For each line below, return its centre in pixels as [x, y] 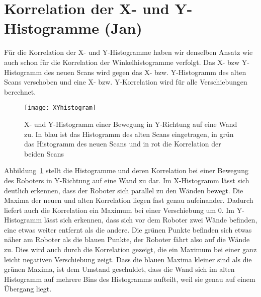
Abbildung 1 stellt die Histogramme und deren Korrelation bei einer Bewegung [126, 170]
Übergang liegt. [28, 289]
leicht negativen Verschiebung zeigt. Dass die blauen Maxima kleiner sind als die [128, 259]
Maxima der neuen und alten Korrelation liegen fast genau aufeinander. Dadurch [129, 200]
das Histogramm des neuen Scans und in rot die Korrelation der [123, 144]
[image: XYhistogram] [60, 108]
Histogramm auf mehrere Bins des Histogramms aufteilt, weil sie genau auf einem [130, 279]
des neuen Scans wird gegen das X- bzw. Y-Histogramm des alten [145, 72]
